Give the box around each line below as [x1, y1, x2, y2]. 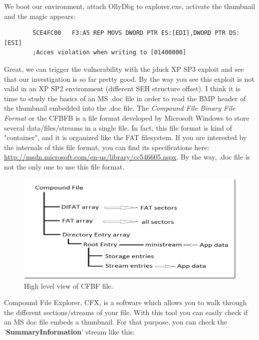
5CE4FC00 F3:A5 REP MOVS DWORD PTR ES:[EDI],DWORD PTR [32, 29, 226, 37]
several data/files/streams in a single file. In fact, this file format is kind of [4, 122, 232, 133]
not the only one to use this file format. [4, 161, 125, 171]
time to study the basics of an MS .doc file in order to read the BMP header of [4, 93, 246, 103]
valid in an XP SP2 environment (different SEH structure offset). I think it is [4, 83, 241, 94]
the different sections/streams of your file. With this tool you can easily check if [4, 307, 248, 317]
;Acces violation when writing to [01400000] [32, 49, 187, 56]
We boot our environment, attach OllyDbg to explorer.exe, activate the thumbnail [4, 1, 256, 11]
